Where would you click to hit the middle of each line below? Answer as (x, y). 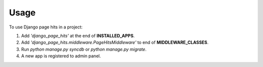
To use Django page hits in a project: (46, 27)
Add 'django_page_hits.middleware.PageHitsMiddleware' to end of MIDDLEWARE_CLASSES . (115, 42)
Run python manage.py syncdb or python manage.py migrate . (84, 49)
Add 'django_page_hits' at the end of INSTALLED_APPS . (78, 36)
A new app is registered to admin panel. (61, 56)
